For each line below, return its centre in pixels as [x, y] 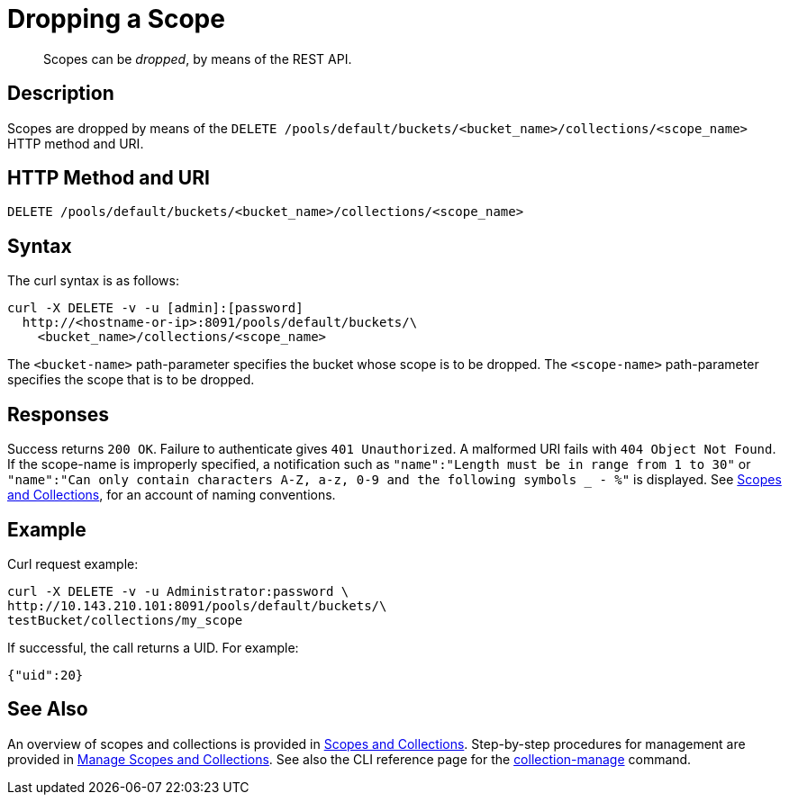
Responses [59, 414]
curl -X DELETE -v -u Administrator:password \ [178, 591]
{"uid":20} [45, 675]
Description [61, 94]
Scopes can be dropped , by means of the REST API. [198, 59]
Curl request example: [73, 563]
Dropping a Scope [116, 19]
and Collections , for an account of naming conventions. [172, 495]
